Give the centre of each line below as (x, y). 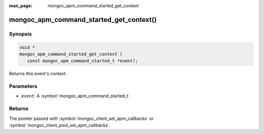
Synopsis (20, 34)
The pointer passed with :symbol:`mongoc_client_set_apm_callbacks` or (81, 118)
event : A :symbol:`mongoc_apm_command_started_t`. (76, 96)
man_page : (21, 6)
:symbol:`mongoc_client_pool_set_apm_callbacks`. (60, 125)
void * (27, 47)
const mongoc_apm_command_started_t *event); (83, 61)
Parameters (23, 87)
